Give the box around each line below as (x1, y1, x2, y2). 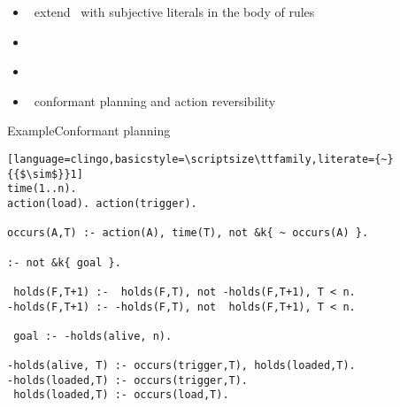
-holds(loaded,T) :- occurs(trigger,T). (7, 373, 249, 387)
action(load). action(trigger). (7, 196, 197, 210)
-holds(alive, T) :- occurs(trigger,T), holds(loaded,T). (7, 359, 356, 372)
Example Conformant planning (7, 121, 171, 140)
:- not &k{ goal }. (7, 256, 121, 269)
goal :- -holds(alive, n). (13, 329, 173, 342)
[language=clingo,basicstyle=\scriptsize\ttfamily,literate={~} (7, 152, 394, 165)
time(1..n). (7, 182, 77, 196)
